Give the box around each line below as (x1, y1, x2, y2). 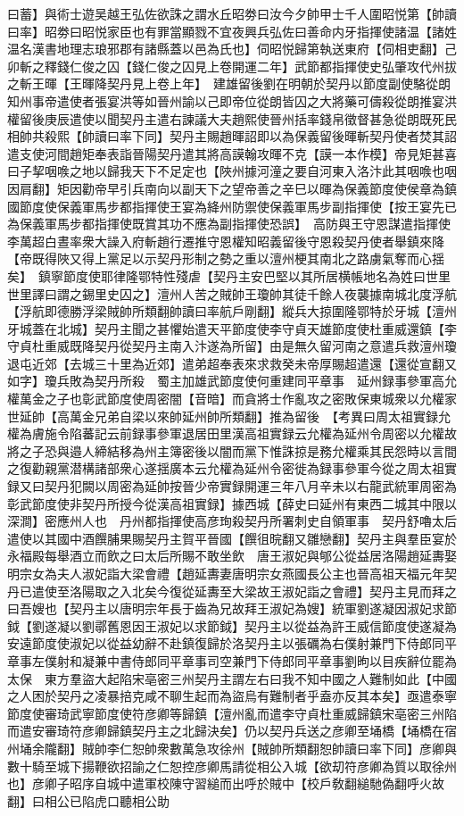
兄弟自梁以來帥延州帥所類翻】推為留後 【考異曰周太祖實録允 (94, 406, 451, 425)
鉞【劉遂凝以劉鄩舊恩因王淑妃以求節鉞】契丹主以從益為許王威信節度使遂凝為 (7, 616, 457, 635)
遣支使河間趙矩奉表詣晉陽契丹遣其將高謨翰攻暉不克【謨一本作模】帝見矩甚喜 (7, 144, 457, 162)
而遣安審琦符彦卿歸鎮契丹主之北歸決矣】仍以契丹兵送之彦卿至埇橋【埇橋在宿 (7, 721, 457, 740)
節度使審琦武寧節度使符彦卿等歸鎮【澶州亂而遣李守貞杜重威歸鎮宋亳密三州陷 (7, 704, 457, 722)
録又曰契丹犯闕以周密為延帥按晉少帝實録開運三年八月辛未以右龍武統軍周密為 (7, 477, 457, 495)
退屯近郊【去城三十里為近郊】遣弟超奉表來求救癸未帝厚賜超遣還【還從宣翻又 (7, 354, 457, 372)
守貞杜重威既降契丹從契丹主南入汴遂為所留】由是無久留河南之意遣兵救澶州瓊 (7, 337, 457, 355)
